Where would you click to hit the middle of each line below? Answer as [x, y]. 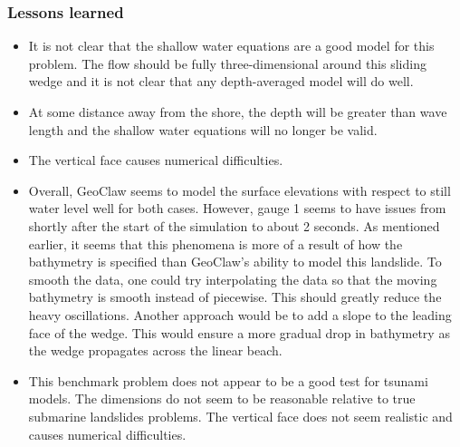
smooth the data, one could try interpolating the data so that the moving [233, 279]
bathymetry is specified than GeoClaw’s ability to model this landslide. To [235, 262]
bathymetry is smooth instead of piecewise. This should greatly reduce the [235, 297]
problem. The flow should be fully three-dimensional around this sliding [227, 63]
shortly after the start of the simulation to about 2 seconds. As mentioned [234, 225]
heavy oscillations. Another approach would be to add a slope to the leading [240, 314]
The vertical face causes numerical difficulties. [156, 160]
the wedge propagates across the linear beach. [155, 350]
